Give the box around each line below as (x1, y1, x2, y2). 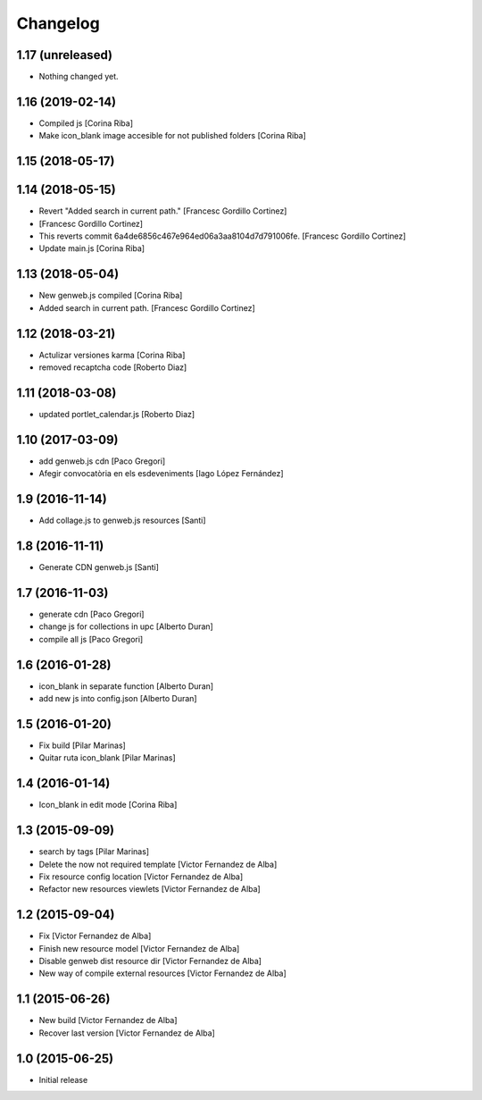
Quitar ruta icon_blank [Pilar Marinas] (38, 752, 176, 763)
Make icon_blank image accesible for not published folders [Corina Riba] (38, 130, 307, 141)
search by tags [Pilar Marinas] (38, 846, 150, 857)
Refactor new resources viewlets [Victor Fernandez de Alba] (38, 884, 261, 894)
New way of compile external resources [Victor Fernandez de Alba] (38, 968, 287, 978)
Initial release (38, 1074, 88, 1085)
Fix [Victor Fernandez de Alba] (38, 930, 152, 942)
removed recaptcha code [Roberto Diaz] (38, 362, 187, 373)
